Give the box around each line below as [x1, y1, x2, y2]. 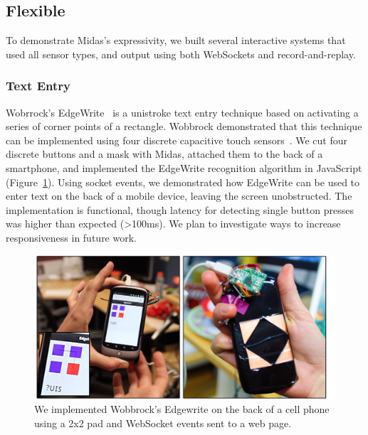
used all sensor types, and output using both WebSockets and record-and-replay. [6, 46, 356, 61]
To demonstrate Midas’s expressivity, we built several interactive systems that [6, 33, 346, 48]
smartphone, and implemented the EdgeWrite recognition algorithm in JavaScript [6, 160, 362, 175]
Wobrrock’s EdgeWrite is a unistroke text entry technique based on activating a [6, 104, 359, 119]
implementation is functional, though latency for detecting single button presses [6, 202, 354, 217]
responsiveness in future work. [6, 230, 137, 245]
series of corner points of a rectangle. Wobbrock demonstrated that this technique [6, 119, 362, 134]
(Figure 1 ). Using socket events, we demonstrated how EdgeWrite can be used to [6, 174, 360, 189]
